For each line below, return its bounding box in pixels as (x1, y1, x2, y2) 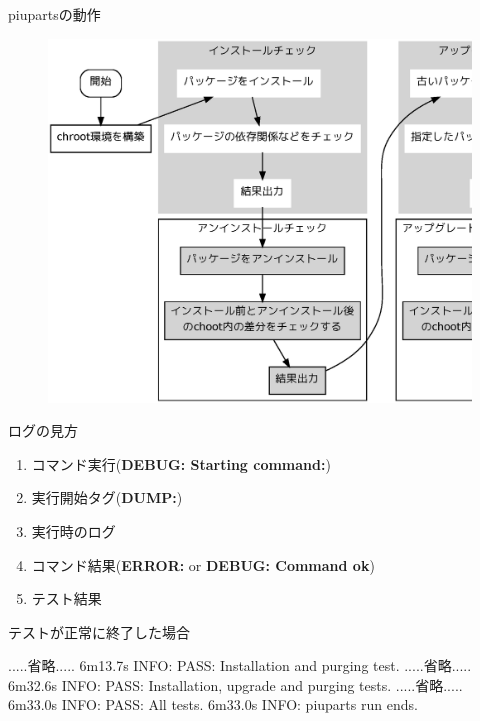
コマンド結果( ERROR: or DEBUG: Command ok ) (31, 554, 375, 575)
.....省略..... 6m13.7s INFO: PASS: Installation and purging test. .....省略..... (8, 655, 472, 676)
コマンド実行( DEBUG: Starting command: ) (31, 453, 331, 474)
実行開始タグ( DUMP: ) (31, 487, 183, 508)
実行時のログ (31, 520, 116, 541)
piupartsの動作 (8, 4, 101, 24)
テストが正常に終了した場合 (8, 621, 190, 642)
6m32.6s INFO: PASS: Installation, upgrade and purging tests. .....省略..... (8, 674, 463, 695)
